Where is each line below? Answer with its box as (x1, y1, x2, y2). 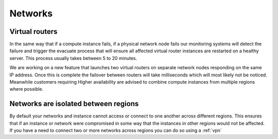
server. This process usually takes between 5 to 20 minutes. (9, 55, 137, 61)
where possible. (9, 86, 44, 92)
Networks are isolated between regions (9, 100, 139, 108)
